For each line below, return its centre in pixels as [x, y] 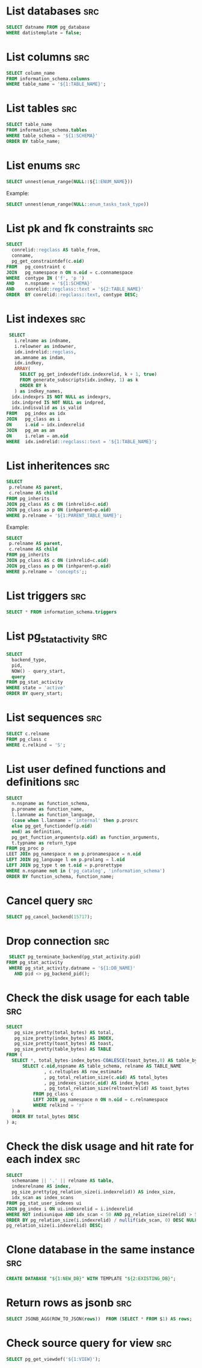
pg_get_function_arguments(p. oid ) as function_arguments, [86, 837]
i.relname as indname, [42, 341]
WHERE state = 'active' [36, 688]
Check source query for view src [89, 1343]
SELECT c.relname [28, 734]
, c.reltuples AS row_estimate [83, 1071]
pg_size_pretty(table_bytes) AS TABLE [63, 1049]
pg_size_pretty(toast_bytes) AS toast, [64, 1044]
